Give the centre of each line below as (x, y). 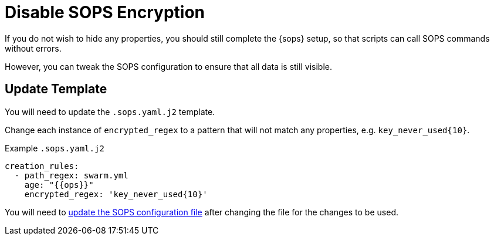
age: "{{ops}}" (59, 185)
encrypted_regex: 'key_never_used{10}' (116, 194)
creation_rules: (42, 166)
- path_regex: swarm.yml (71, 175)
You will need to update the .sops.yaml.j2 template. (110, 111)
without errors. (33, 48)
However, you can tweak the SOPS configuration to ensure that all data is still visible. (168, 66)
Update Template (56, 89)
